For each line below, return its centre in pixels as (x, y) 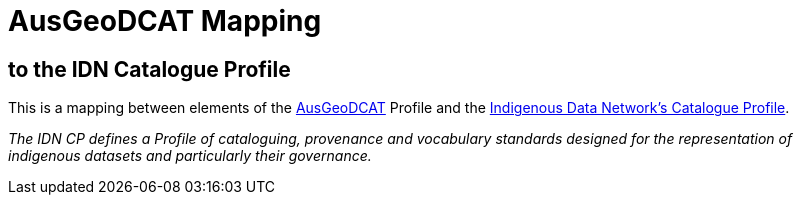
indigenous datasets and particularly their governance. (190, 156)
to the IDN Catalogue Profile (149, 69)
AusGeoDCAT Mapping (165, 21)
